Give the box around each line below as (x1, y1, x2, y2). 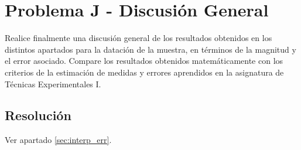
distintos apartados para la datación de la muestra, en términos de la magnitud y (5, 43, 296, 55)
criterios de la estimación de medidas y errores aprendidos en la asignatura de (5, 66, 284, 78)
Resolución (5, 106, 71, 124)
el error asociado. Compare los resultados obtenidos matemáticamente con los (5, 54, 283, 67)
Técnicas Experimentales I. (5, 77, 101, 90)
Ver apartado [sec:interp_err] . (5, 134, 112, 146)
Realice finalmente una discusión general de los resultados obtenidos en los (5, 32, 272, 44)
